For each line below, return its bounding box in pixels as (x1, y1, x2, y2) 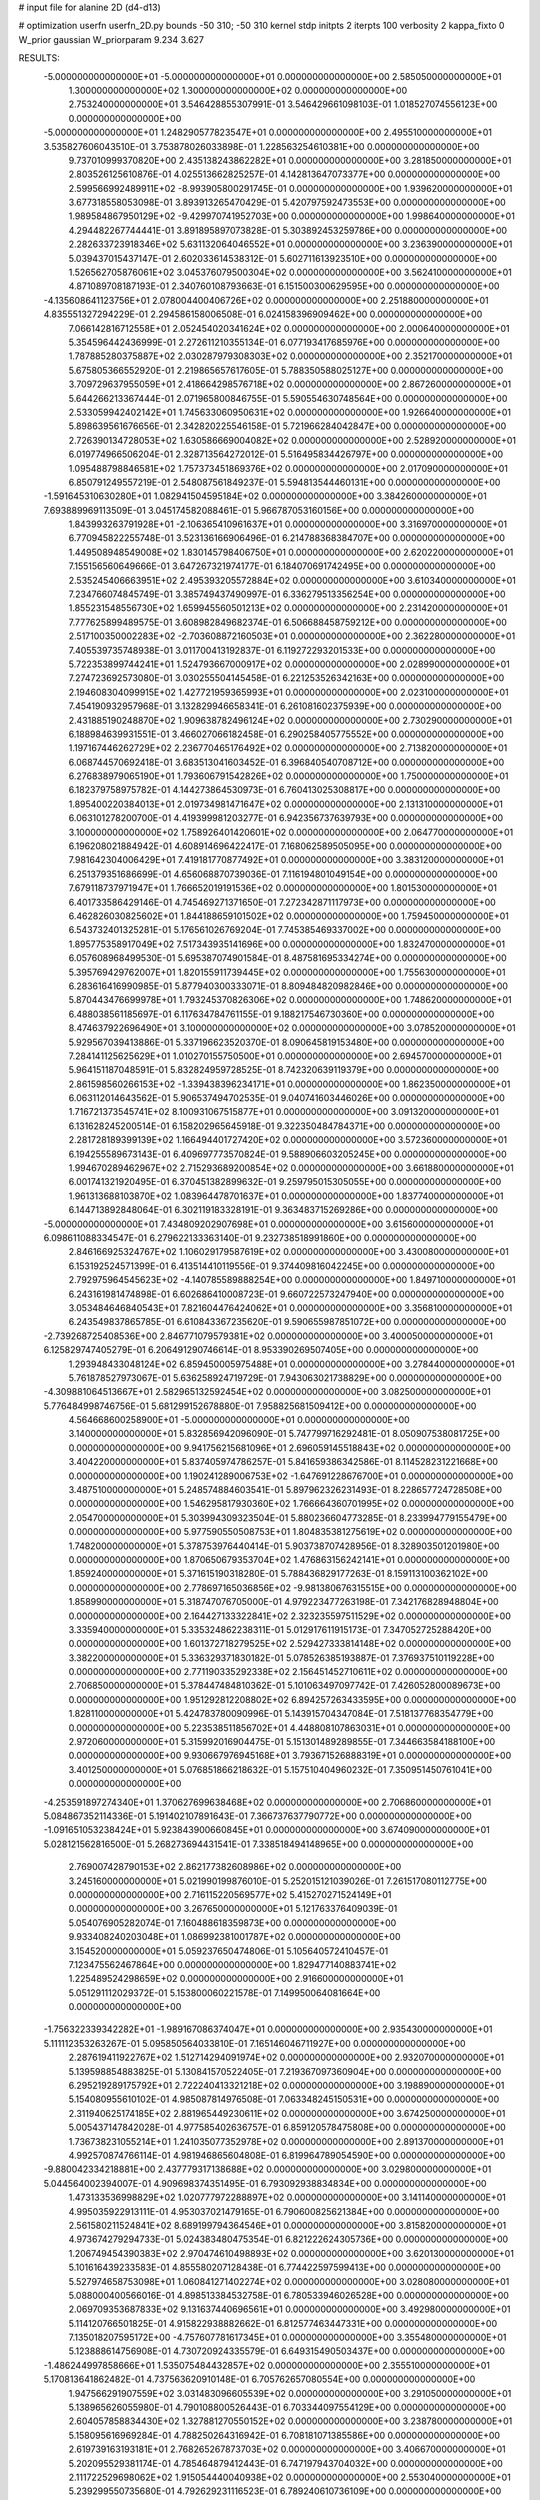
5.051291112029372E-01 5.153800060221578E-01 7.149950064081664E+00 (68, 1986, 381, 1999)
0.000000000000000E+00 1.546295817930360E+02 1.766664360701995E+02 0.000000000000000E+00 (68, 1498, 515, 1510)
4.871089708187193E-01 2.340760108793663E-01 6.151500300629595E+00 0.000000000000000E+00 (68, 280, 500, 292)
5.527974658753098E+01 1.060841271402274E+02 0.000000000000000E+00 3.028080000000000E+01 (68, 2275, 510, 2287)
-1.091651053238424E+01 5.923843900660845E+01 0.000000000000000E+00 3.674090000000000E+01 (43, 1824, 490, 1836)
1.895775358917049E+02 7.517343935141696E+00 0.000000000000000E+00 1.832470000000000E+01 (68, 938, 505, 950)
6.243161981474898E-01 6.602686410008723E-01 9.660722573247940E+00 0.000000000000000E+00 (68, 1288, 505, 1300)
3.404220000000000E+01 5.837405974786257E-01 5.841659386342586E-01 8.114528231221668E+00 (68, 1456, 499, 1468)
